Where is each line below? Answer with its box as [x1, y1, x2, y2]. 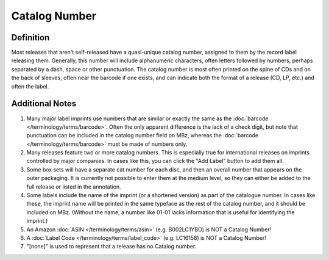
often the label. [11, 82, 49, 90]
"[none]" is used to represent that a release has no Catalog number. [26, 243, 197, 250]
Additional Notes [11, 98, 77, 109]
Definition [11, 32, 50, 43]
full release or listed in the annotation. [26, 183, 121, 190]
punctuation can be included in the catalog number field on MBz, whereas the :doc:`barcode [26, 132, 259, 139]
